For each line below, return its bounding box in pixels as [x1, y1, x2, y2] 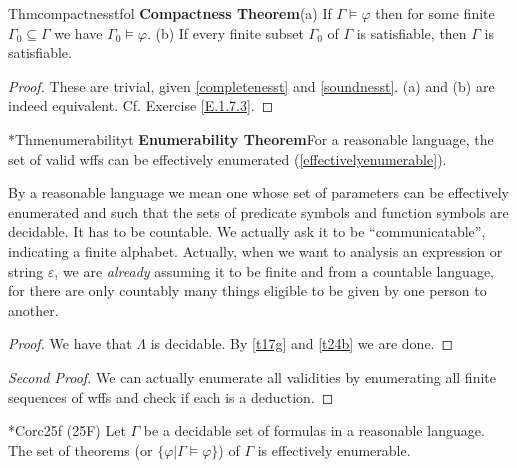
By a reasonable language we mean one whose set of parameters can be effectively [8, 182, 510, 203]
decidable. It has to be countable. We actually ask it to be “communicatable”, [8, 221, 486, 242]
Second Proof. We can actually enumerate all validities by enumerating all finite [8, 366, 496, 387]
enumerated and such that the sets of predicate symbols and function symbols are [8, 201, 509, 222]
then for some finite [375, 3, 495, 23]
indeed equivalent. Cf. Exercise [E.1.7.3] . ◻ [8, 95, 274, 116]
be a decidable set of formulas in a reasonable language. [143, 420, 485, 441]
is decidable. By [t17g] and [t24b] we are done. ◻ [150, 333, 454, 354]
